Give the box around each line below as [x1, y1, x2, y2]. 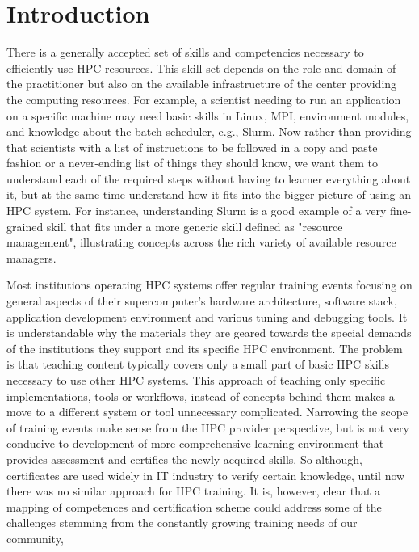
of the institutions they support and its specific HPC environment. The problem [6, 339, 403, 356]
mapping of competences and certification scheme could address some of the [6, 498, 382, 515]
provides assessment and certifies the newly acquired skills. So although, [6, 450, 362, 467]
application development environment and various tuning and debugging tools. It [6, 308, 408, 325]
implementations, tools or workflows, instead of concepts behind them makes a [6, 387, 395, 404]
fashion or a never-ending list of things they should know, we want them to [6, 154, 379, 171]
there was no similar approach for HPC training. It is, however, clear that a [6, 482, 381, 499]
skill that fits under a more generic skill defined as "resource [46, 217, 343, 234]
